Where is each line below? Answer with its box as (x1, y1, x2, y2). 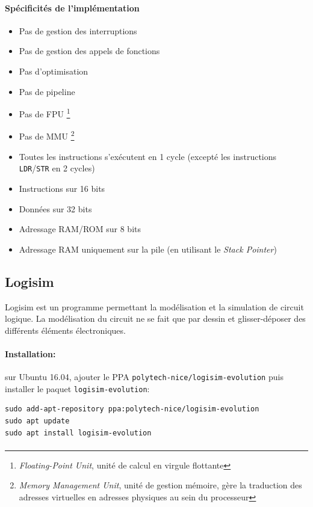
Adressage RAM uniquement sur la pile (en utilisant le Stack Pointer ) (19, 242, 277, 255)
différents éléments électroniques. (5, 324, 126, 336)
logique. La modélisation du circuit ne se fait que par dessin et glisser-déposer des (5, 312, 306, 325)
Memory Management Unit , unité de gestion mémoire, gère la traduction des (19, 479, 302, 491)
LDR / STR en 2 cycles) (19, 162, 95, 174)
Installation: (5, 347, 56, 360)
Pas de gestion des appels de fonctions (19, 45, 160, 57)
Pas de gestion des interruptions (19, 24, 137, 37)
